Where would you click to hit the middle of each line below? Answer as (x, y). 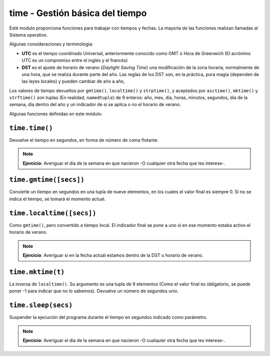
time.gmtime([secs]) (47, 180)
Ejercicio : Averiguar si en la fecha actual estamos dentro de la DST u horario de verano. (113, 255)
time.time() (31, 128)
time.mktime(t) (37, 272)
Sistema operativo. (28, 35)
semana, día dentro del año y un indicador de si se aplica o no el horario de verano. (95, 105)
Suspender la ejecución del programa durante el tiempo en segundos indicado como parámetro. (108, 317)
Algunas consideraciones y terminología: (51, 44)
